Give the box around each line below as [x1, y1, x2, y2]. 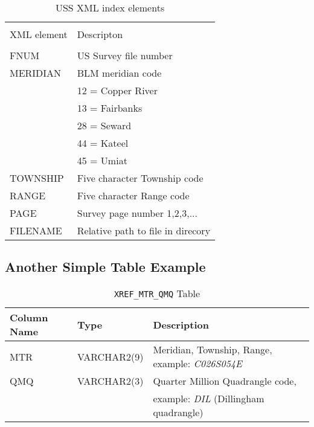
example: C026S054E [153, 356, 242, 371]
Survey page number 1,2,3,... [77, 206, 197, 220]
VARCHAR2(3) [77, 374, 144, 388]
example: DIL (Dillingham [153, 391, 264, 406]
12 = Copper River [77, 83, 158, 97]
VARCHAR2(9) [77, 349, 144, 364]
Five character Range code [77, 188, 190, 202]
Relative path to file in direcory [77, 223, 211, 237]
